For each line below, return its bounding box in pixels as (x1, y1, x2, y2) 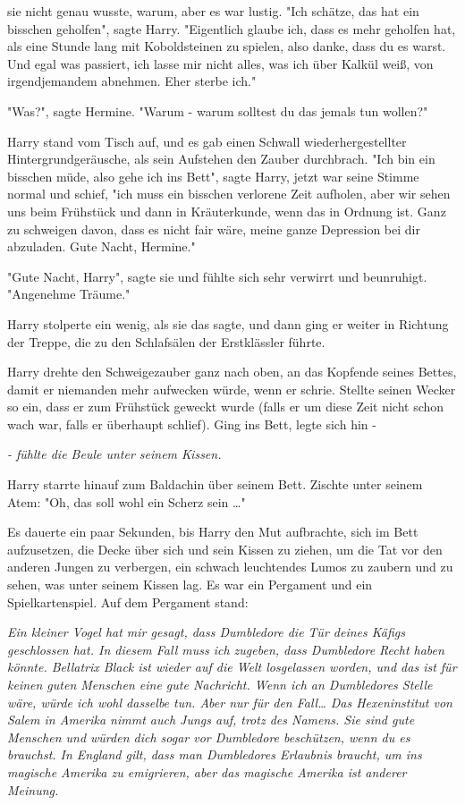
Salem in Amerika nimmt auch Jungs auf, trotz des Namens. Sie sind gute (7, 710, 415, 729)
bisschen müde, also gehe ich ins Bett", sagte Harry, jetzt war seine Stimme (7, 166, 419, 185)
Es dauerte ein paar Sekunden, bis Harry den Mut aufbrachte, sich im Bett (7, 522, 418, 541)
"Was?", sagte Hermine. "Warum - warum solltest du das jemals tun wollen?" (7, 101, 428, 120)
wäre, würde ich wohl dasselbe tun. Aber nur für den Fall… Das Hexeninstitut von (7, 692, 452, 711)
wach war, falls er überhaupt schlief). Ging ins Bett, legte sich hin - (7, 414, 376, 433)
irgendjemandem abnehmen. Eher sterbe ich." (7, 72, 257, 90)
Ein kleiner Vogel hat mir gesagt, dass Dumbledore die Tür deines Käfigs (7, 623, 405, 641)
